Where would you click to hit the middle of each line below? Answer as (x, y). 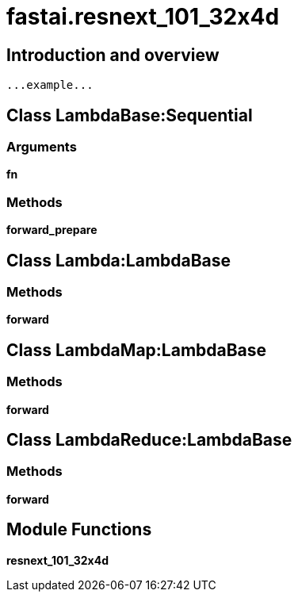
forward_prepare (52, 230)
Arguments (42, 147)
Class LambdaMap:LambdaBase (137, 350)
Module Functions (79, 530)
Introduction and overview (113, 55)
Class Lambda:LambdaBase (119, 260)
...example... (50, 85)
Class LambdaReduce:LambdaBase (149, 440)
